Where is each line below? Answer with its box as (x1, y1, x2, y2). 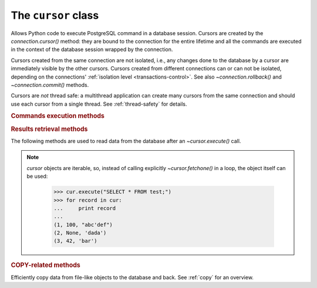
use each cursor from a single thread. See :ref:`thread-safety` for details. (11, 100, 187, 107)
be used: (26, 173, 48, 180)
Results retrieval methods (11, 125, 88, 133)
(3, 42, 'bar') (53, 238, 97, 245)
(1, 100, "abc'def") (53, 221, 113, 228)
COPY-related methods (11, 261, 80, 269)
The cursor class (11, 9, 99, 22)
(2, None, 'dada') (53, 229, 107, 236)
